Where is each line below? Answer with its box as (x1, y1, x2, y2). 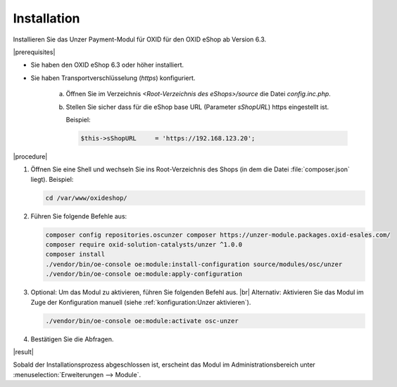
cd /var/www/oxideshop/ (45, 194, 128, 202)
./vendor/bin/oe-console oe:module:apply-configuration (45, 270, 243, 278)
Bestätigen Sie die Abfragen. (30, 334, 114, 343)
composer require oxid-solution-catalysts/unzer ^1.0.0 (45, 240, 243, 249)
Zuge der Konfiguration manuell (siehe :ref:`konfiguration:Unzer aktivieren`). (30, 298, 251, 306)
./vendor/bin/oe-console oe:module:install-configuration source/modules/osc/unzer (45, 260, 343, 268)
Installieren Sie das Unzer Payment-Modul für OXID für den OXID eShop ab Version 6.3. (13, 35, 267, 44)
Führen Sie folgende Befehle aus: (30, 211, 127, 221)
